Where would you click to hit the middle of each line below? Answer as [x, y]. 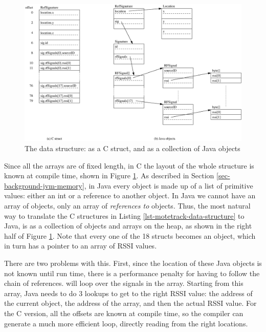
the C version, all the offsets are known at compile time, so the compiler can [124, 313]
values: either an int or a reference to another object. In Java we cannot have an [130, 195]
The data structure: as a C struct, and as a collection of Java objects [132, 148]
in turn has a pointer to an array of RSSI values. [81, 246]
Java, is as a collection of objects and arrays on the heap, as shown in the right [128, 226]
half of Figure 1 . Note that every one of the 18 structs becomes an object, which [130, 235]
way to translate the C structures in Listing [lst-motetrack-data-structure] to [124, 215]
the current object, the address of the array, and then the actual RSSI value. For [130, 303]
